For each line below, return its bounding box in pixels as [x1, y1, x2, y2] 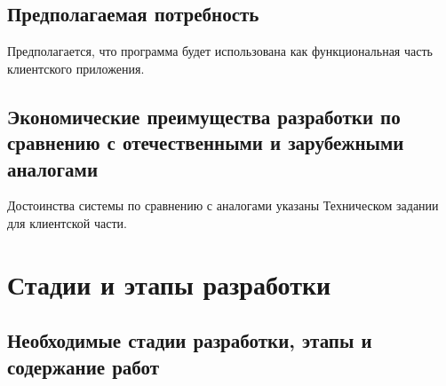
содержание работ [7, 352, 160, 380]
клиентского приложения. [7, 59, 145, 77]
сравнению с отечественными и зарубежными [7, 129, 404, 156]
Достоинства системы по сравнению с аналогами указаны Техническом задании [7, 196, 439, 215]
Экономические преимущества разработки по [7, 102, 401, 130]
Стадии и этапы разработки [7, 265, 331, 302]
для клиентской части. [7, 213, 127, 232]
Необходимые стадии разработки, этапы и [7, 327, 372, 354]
